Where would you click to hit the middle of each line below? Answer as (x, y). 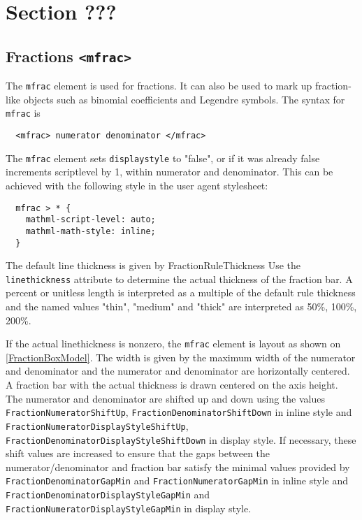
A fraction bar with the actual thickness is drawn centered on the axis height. (172, 385)
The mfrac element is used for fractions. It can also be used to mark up (159, 86)
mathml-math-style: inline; (90, 231)
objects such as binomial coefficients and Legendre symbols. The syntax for (184, 99)
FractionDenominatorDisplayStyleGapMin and (108, 494)
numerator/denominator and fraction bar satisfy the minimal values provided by (178, 467)
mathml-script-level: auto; (90, 220)
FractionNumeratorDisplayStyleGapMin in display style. (129, 508)
